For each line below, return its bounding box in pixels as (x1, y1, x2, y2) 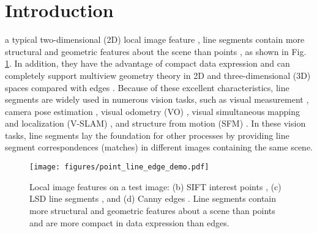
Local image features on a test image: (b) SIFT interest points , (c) (29, 180, 282, 193)
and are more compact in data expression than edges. (29, 216, 229, 229)
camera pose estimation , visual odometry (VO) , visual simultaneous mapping (5, 105, 300, 117)
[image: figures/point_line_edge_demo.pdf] (29, 163, 209, 172)
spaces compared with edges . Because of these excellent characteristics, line (5, 81, 289, 94)
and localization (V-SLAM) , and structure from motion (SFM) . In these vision (5, 117, 306, 130)
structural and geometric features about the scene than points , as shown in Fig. (5, 45, 307, 57)
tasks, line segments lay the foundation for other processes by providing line (5, 128, 289, 141)
